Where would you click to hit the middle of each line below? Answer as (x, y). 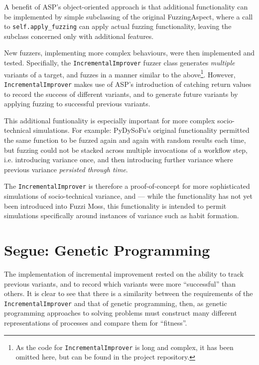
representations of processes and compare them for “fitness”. (96, 322)
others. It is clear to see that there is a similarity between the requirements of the (129, 293)
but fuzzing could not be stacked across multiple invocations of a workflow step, (126, 150)
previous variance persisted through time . (66, 169)
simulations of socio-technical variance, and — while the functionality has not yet (128, 196)
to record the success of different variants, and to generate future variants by (121, 94)
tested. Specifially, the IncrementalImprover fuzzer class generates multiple (120, 63)
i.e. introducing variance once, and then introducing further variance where (119, 160)
